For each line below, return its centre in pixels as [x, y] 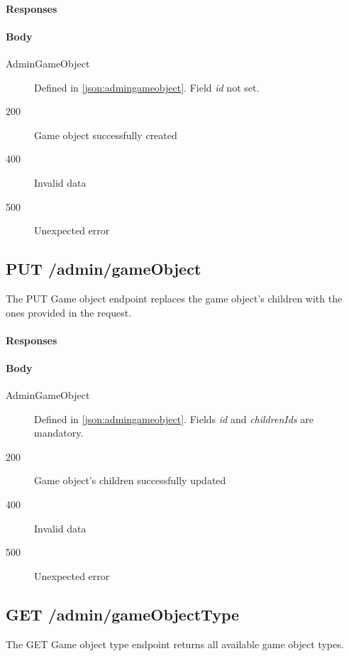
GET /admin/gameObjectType [123, 614]
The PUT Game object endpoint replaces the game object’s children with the [174, 298]
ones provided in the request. [69, 312]
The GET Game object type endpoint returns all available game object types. [175, 644]
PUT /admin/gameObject [104, 269]
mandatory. [59, 433]
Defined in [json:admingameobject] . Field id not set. [147, 87]
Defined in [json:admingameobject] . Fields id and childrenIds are [174, 419]
